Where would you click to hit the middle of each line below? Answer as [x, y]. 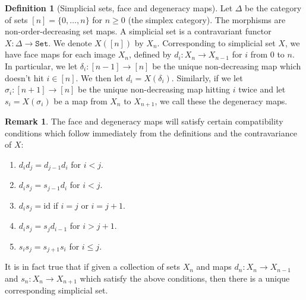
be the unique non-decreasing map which [227, 66]
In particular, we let [41, 66]
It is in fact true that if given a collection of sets [93, 267]
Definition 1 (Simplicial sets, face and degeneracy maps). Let [119, 8]
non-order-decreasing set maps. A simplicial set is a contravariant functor [138, 31]
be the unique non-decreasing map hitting [154, 89]
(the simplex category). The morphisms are [207, 19]
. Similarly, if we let [207, 77]
